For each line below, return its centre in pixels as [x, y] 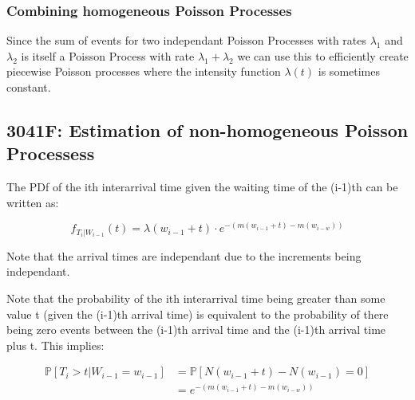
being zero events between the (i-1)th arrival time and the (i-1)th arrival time [196, 329]
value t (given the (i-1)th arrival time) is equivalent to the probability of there [198, 314]
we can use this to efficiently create [323, 55]
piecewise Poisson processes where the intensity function [144, 71]
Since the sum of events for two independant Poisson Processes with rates [187, 40]
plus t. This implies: [55, 345]
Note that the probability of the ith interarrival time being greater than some [196, 298]
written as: [33, 202]
